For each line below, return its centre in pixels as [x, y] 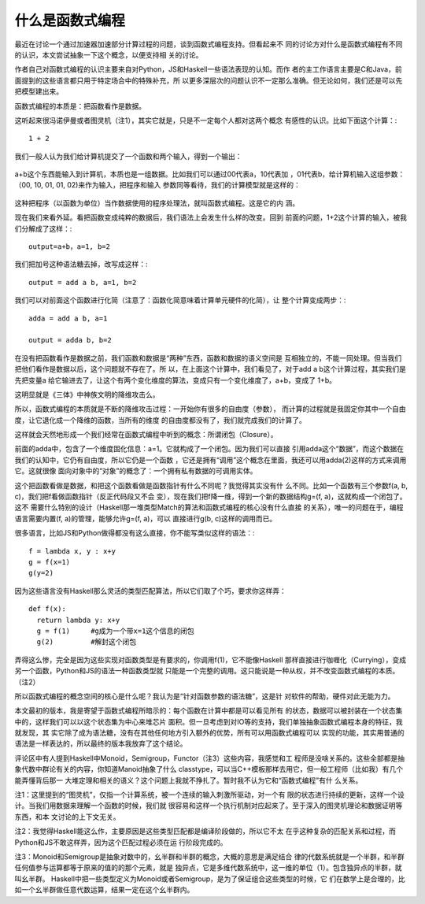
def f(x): [47, 609]
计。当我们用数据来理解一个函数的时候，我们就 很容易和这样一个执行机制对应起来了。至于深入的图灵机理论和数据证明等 [209, 806]
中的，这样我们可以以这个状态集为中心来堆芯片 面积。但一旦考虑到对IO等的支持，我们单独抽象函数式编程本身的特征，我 [209, 721]
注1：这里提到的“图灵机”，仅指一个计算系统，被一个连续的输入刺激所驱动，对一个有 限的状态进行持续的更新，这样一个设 [209, 795]
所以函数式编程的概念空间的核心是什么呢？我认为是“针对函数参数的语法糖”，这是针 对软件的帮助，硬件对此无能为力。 [205, 696]
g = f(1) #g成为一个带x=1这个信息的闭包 [115, 631]
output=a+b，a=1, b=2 [69, 247]
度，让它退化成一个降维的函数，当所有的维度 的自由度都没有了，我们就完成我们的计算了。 [160, 420]
